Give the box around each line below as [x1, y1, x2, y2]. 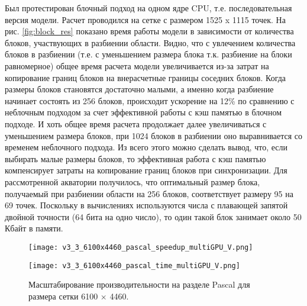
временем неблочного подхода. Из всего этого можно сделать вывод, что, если [5, 141, 287, 153]
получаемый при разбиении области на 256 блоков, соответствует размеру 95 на [5, 187, 293, 199]
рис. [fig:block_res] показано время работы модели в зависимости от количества [5, 25, 294, 37]
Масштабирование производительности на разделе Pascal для [28, 278, 250, 291]
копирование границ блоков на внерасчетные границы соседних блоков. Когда [5, 71, 286, 83]
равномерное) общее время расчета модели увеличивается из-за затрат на [5, 59, 269, 72]
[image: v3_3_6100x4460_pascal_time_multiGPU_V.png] [28, 261, 240, 270]
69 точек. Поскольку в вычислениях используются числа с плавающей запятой [5, 199, 288, 211]
